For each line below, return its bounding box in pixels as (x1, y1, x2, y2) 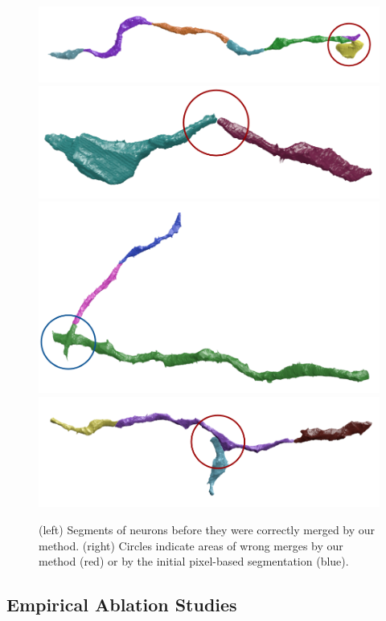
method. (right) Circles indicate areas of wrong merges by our (39, 537, 343, 554)
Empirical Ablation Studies (6, 592, 237, 617)
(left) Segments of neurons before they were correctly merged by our (39, 521, 376, 537)
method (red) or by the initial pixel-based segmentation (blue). (39, 553, 349, 570)
